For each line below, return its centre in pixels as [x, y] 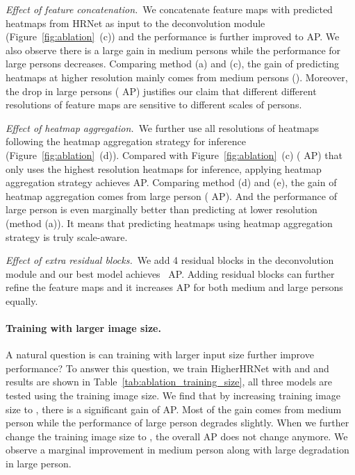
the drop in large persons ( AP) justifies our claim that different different [161, 91]
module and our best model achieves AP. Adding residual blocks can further [170, 273]
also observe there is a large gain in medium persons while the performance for [173, 50]
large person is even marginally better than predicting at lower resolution [162, 209]
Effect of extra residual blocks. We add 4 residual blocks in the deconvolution [170, 260]
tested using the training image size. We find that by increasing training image [173, 395]
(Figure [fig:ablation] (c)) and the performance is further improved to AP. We [173, 36]
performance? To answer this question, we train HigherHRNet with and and [167, 368]
